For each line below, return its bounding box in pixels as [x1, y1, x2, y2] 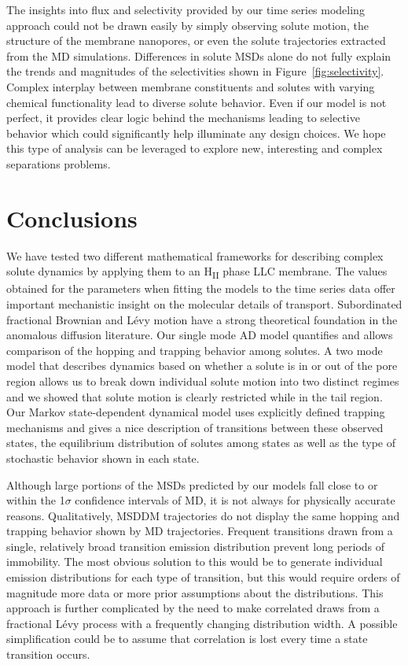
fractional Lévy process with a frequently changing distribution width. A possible [6, 615, 398, 631]
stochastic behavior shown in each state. [6, 449, 200, 466]
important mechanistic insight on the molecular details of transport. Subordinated [6, 295, 402, 312]
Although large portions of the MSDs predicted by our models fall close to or [6, 476, 378, 493]
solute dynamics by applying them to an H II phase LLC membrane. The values [6, 263, 388, 282]
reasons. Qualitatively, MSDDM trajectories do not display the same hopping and [6, 507, 400, 523]
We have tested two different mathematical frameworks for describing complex [6, 247, 384, 264]
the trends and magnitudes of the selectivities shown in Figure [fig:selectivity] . [6, 63, 384, 79]
